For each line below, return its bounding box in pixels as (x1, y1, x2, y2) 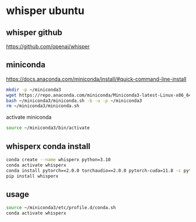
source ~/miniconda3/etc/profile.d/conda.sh (6, 205, 116, 211)
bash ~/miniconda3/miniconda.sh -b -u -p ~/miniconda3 (6, 98, 142, 104)
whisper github (6, 28, 62, 37)
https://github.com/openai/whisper (6, 43, 90, 50)
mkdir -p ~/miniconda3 (6, 87, 61, 93)
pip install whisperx (6, 173, 59, 179)
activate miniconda (6, 114, 52, 121)
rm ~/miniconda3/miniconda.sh (6, 103, 80, 109)
